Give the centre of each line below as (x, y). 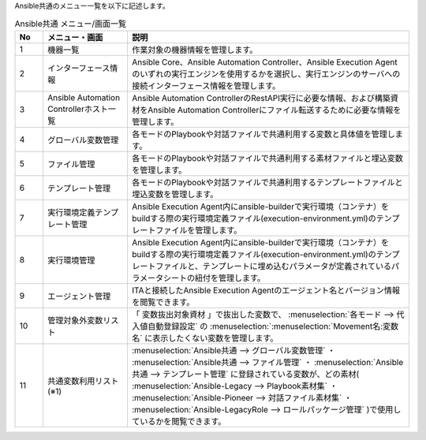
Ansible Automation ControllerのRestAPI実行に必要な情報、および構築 (261, 98)
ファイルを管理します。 (198, 230)
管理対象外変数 (75, 320)
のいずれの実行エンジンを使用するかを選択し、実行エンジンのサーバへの (266, 73)
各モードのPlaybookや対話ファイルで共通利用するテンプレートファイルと (267, 182)
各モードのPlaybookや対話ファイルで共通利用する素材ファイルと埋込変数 (267, 158)
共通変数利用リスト (83, 381)
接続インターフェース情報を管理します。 (206, 85)
